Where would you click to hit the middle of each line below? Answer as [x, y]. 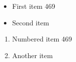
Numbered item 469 [42, 39]
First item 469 [34, 6]
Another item [32, 55]
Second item [31, 22]
